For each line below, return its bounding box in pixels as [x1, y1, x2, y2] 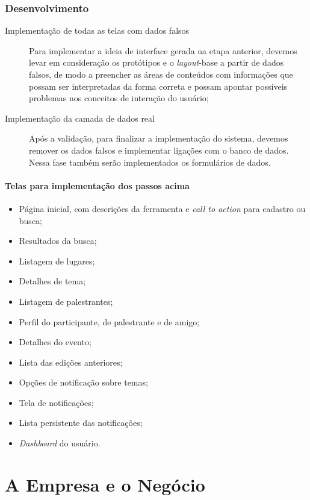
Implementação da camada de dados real [5, 111, 155, 124]
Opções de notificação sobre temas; [19, 376, 148, 389]
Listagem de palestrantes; [19, 295, 113, 307]
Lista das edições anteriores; [19, 355, 123, 368]
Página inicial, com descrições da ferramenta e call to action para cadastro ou [19, 202, 306, 214]
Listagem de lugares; [19, 254, 95, 267]
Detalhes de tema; [19, 275, 86, 287]
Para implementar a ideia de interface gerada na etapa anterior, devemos [29, 44, 297, 57]
